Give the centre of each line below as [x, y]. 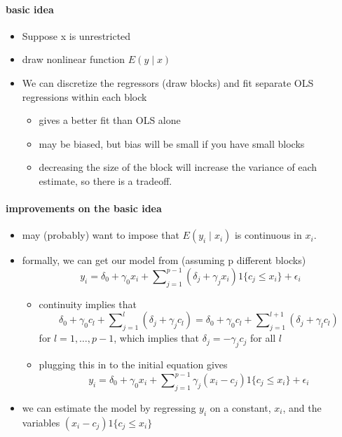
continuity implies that [88, 304]
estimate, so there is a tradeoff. [105, 180]
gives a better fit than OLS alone [110, 120]
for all [263, 338]
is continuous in [268, 235]
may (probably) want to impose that [101, 235]
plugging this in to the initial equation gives [133, 364]
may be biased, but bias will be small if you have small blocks [172, 143]
